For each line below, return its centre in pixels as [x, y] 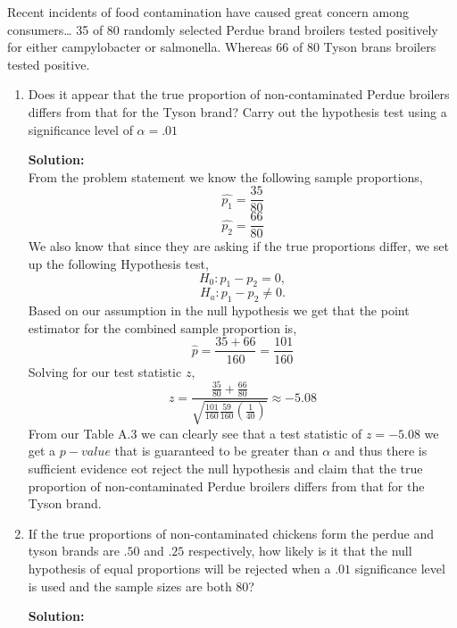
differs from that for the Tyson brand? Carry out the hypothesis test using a [237, 111]
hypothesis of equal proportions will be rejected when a [179, 569]
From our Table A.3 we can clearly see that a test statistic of [195, 433]
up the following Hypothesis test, [118, 264]
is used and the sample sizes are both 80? [141, 586]
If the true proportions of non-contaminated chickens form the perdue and [231, 533]
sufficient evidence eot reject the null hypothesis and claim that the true [225, 469]
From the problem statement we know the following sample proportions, [225, 176]
